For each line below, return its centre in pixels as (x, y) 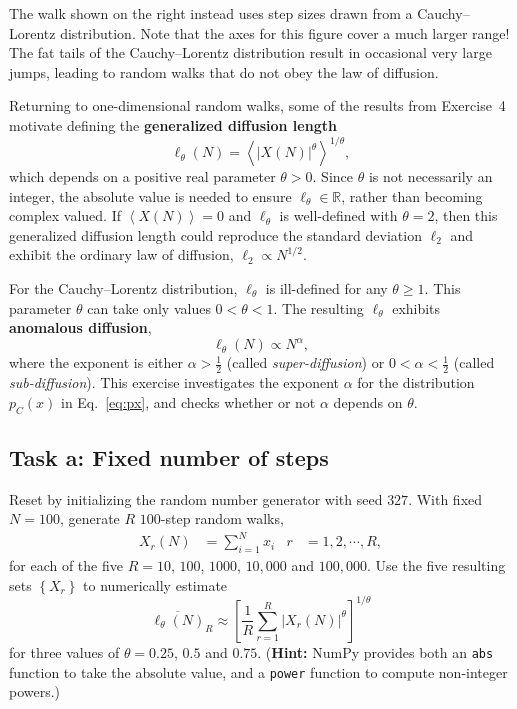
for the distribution (416, 382)
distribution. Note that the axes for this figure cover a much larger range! (285, 32)
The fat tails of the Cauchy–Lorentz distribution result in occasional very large (250, 52)
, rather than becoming (412, 195)
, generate (89, 518)
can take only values (149, 307)
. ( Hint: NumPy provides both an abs (375, 651)
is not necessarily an (430, 176)
